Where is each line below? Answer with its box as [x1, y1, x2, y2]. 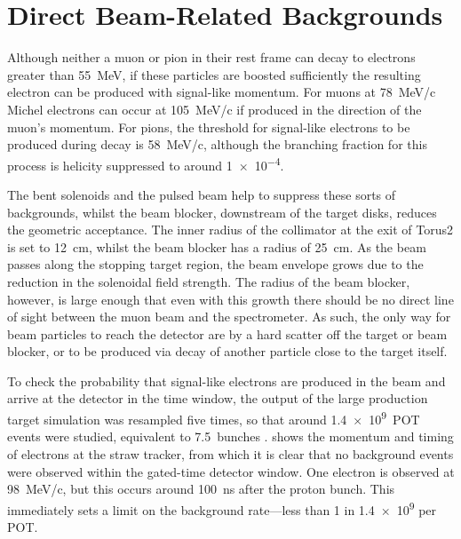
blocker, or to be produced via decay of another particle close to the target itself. [7, 342, 448, 361]
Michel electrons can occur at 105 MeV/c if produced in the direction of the [7, 99, 422, 118]
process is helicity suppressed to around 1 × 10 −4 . [7, 153, 284, 174]
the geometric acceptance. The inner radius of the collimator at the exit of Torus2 [7, 220, 453, 239]
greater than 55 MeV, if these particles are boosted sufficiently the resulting [7, 65, 421, 83]
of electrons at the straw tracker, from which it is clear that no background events [7, 444, 454, 463]
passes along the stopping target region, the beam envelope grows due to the [7, 255, 424, 273]
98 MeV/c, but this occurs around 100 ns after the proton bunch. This [7, 480, 395, 498]
